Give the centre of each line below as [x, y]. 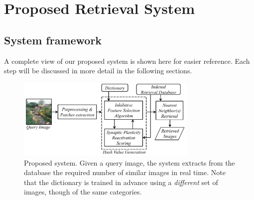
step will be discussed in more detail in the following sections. [98, 71]
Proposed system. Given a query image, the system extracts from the [129, 162]
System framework [53, 40]
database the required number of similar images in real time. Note [125, 172]
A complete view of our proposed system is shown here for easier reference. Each [127, 61]
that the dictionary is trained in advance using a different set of [121, 182]
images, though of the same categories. [83, 192]
